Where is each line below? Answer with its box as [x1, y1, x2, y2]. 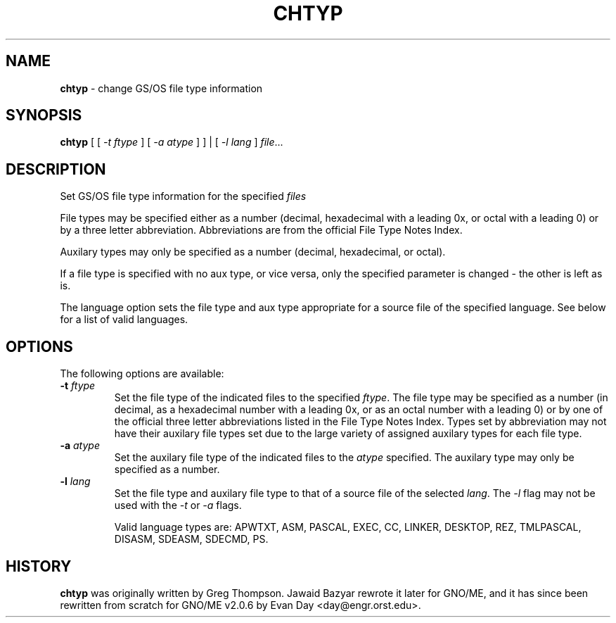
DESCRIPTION [6, 160, 106, 178]
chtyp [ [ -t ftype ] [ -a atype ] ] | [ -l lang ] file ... [60, 136, 283, 149]
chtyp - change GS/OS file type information [60, 82, 263, 94]
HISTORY [6, 557, 72, 575]
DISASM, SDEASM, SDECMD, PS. [114, 533, 269, 546]
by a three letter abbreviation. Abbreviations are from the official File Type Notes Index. [60, 224, 463, 237]
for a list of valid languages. [60, 313, 188, 326]
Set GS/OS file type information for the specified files [60, 190, 307, 203]
